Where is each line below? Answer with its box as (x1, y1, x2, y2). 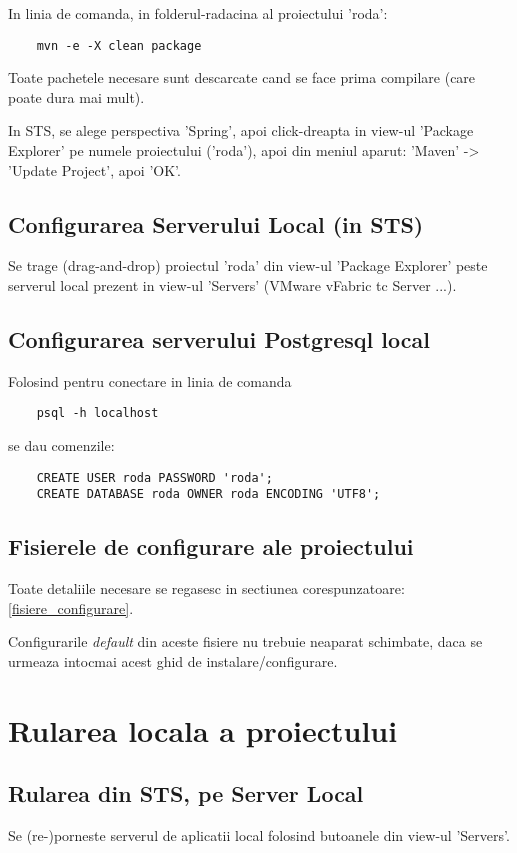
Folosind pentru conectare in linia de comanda (8, 370, 292, 391)
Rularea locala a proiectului (8, 709, 398, 750)
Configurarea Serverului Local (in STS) (8, 208, 424, 239)
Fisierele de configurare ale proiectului (8, 531, 414, 562)
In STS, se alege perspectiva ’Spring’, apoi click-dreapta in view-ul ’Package (8, 120, 474, 141)
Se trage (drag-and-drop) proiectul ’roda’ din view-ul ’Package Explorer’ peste (8, 255, 488, 276)
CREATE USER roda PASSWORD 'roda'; (36, 470, 273, 485)
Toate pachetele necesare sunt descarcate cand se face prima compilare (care (8, 67, 476, 88)
